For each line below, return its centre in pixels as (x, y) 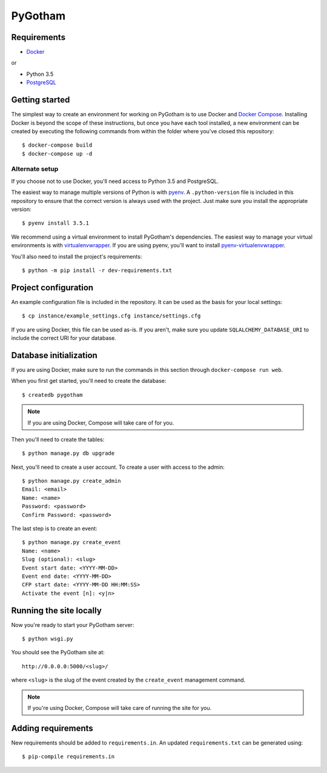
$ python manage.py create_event (71, 542)
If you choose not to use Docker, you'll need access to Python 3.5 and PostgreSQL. (115, 181)
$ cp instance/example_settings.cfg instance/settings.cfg (111, 316)
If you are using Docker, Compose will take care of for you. (101, 423)
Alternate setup (35, 169)
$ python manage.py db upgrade (68, 453)
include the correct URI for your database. (64, 338)
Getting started (41, 100)
